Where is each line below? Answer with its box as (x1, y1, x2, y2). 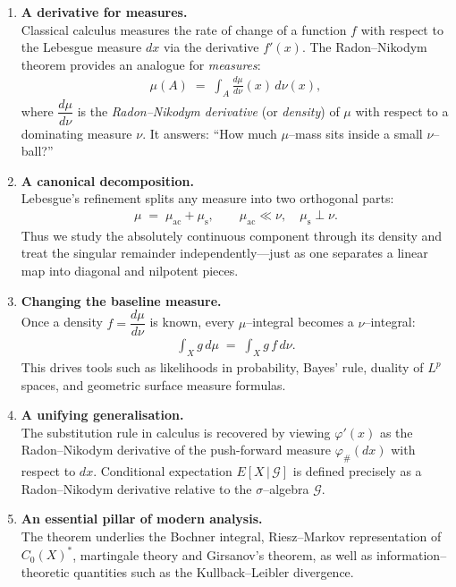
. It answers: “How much (142, 123, 277, 142)
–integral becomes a (246, 312, 354, 331)
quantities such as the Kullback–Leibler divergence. (73, 562, 354, 581)
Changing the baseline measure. (21, 291, 222, 310)
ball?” (21, 141, 54, 160)
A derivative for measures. (21, 3, 188, 21)
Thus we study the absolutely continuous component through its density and (21, 225, 443, 244)
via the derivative (163, 38, 259, 56)
